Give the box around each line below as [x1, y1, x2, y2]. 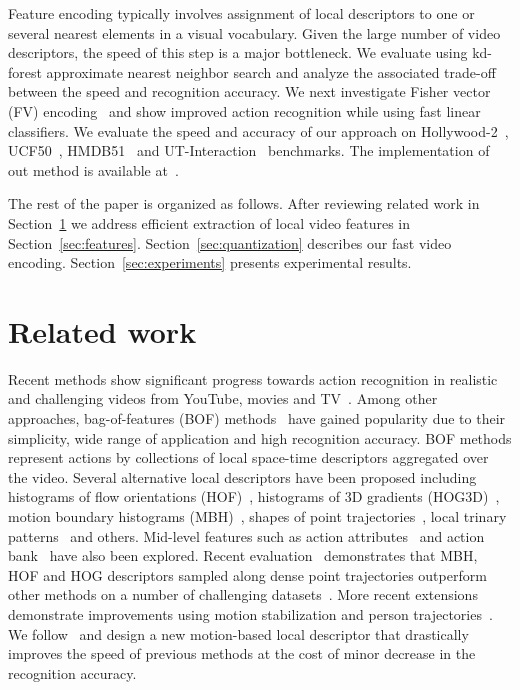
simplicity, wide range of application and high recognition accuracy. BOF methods [8, 427, 512, 448]
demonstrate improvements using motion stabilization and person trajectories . [8, 603, 493, 624]
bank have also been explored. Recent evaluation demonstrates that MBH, [8, 545, 478, 566]
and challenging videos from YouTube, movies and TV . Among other [8, 388, 438, 409]
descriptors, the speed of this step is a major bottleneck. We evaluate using [8, 42, 468, 63]
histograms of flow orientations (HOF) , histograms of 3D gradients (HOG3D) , [8, 486, 500, 507]
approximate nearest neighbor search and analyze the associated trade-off [46, 61, 496, 82]
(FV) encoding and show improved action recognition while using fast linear [8, 100, 481, 121]
